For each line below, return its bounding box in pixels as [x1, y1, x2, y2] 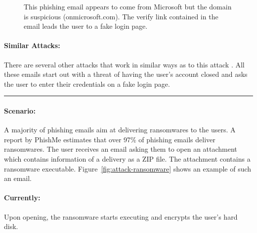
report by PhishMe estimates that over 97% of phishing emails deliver [4, 134, 215, 144]
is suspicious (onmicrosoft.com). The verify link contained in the [24, 11, 218, 21]
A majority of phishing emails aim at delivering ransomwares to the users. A [4, 124, 236, 135]
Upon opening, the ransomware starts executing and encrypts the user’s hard [4, 211, 238, 222]
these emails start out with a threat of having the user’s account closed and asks [4, 69, 248, 79]
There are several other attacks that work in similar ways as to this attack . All [4, 59, 245, 69]
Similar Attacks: [4, 40, 60, 51]
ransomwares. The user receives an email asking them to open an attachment [4, 144, 237, 154]
